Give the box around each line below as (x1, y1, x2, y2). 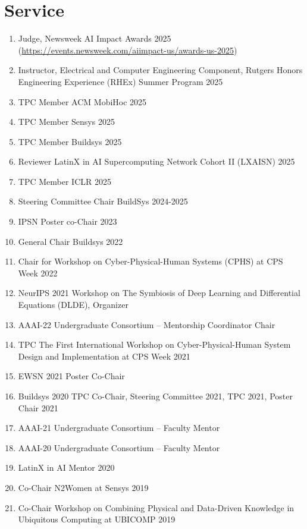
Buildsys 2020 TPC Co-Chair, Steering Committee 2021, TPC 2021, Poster (18, 390, 293, 402)
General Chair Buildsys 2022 (18, 235, 123, 247)
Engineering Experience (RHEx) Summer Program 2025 (18, 75, 223, 87)
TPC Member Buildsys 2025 (18, 135, 122, 147)
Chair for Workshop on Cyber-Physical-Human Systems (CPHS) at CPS (18, 255, 283, 267)
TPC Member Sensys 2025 (18, 115, 115, 128)
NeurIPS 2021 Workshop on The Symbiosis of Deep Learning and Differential (18, 286, 300, 299)
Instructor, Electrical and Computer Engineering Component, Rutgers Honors (18, 64, 303, 76)
